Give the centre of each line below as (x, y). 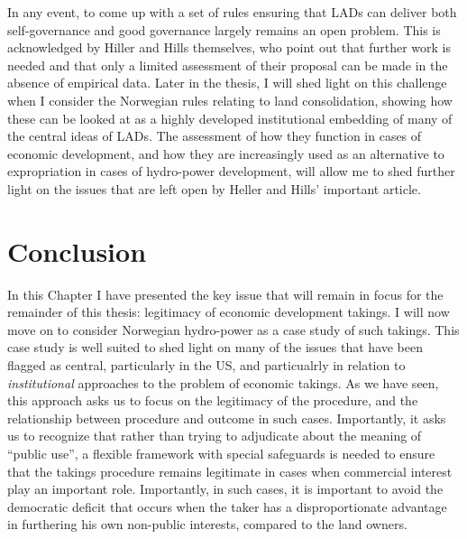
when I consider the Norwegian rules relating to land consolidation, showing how (230, 100)
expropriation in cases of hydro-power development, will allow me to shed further (231, 171)
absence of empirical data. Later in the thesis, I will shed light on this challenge (227, 83)
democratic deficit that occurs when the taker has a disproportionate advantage (227, 506)
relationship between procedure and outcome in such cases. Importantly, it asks (227, 418)
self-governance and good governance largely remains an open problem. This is (224, 29)
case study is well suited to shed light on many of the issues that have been (215, 347)
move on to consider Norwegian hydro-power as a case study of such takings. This (233, 329)
